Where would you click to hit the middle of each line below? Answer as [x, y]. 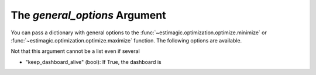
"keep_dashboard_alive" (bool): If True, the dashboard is [93, 62]
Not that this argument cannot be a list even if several [75, 51]
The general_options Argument [88, 15]
